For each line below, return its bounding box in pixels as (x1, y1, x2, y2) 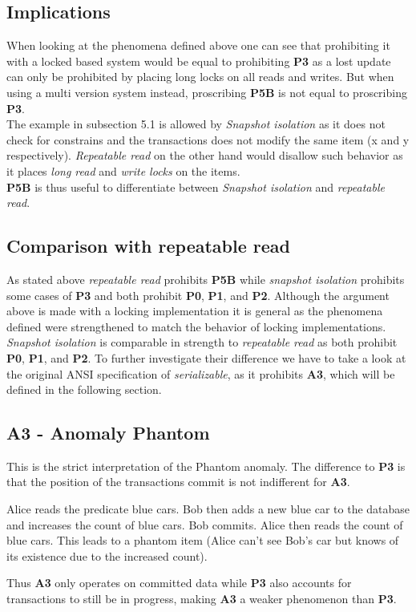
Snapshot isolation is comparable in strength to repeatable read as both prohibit (6, 334, 398, 351)
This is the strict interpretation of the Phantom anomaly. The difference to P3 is (6, 457, 406, 474)
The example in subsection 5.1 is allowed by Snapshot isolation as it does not (6, 116, 386, 132)
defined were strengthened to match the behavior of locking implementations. (6, 318, 386, 334)
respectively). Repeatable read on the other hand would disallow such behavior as (6, 147, 403, 164)
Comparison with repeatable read (6, 233, 290, 258)
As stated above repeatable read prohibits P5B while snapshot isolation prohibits (6, 270, 405, 287)
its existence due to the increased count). (6, 547, 208, 564)
